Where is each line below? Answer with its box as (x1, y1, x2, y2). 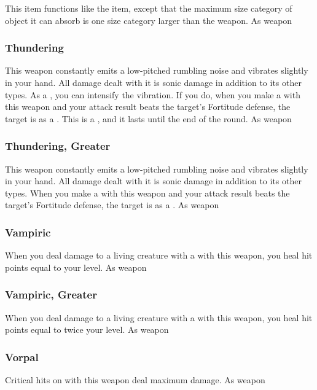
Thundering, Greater (5, 138, 111, 154)
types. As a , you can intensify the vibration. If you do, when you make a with (5, 88, 300, 101)
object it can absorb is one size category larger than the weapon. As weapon (5, 14, 292, 26)
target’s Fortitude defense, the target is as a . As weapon (5, 198, 219, 211)
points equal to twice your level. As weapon (5, 323, 169, 336)
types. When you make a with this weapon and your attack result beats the (5, 186, 290, 199)
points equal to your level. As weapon (5, 260, 147, 273)
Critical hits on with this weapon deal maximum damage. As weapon (5, 373, 265, 386)
